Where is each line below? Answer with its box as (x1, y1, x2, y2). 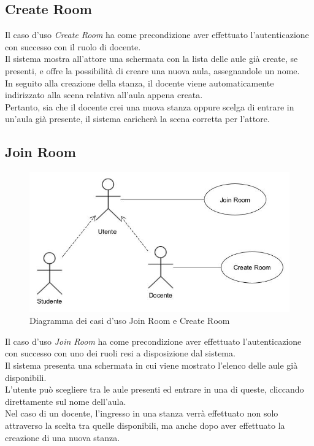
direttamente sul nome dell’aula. (5, 394, 126, 407)
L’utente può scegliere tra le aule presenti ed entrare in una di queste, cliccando (5, 383, 304, 396)
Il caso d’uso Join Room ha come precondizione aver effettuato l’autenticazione (5, 334, 302, 347)
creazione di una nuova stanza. (5, 431, 120, 444)
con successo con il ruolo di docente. (5, 40, 141, 53)
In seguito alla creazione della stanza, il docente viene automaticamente (5, 76, 274, 89)
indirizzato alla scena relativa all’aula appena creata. (5, 88, 203, 101)
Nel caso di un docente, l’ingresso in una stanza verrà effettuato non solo (5, 407, 278, 420)
